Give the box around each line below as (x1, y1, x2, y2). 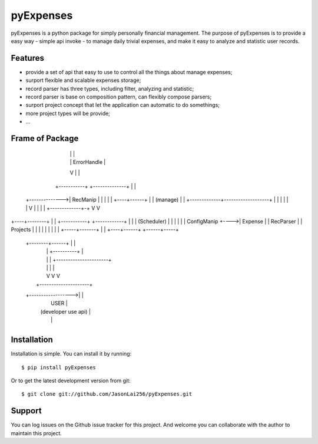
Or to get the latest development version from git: (11, 377, 131, 384)
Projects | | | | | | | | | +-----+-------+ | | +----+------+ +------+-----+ (11, 226, 179, 233)
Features (11, 53, 44, 63)
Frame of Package (11, 133, 79, 143)
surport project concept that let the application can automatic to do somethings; (25, 101, 220, 108)
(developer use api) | (40, 308, 91, 315)
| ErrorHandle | (69, 158, 106, 165)
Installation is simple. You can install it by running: (11, 350, 132, 357)
